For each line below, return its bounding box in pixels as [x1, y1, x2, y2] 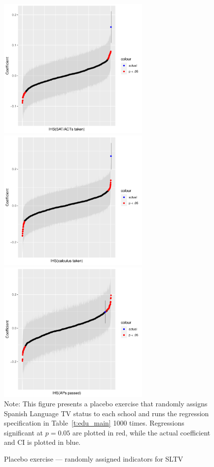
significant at [4, 427, 43, 437]
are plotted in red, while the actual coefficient [72, 427, 211, 437]
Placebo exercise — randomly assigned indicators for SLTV [4, 454, 183, 464]
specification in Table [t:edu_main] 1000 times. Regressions [4, 418, 184, 428]
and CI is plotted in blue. [4, 437, 81, 447]
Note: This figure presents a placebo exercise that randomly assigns [4, 398, 208, 409]
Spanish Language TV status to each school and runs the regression [4, 408, 209, 418]
